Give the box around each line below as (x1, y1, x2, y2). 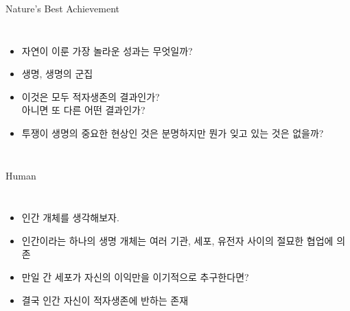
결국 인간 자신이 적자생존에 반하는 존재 (21, 293, 189, 307)
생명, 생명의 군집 (21, 66, 93, 81)
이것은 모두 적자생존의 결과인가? (21, 89, 160, 103)
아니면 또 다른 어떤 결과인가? (21, 103, 145, 117)
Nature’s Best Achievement (5, 1, 120, 15)
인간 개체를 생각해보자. (21, 210, 119, 225)
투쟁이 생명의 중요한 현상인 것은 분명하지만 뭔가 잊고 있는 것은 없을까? (21, 125, 324, 140)
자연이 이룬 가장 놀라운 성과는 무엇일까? (21, 43, 193, 58)
